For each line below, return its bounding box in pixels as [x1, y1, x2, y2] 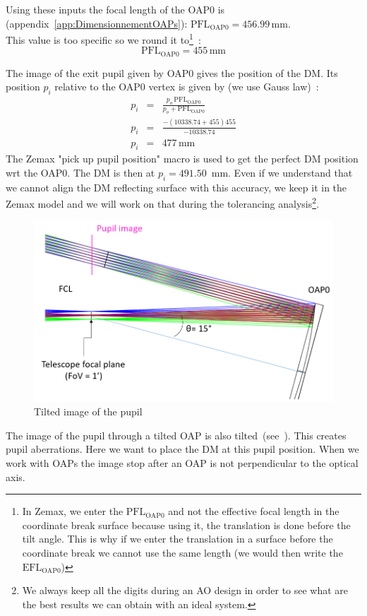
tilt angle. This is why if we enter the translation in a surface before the [22, 531, 333, 546]
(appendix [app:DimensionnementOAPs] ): [6, 16, 188, 30]
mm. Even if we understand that [211, 165, 353, 179]
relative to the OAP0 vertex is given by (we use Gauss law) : [54, 79, 319, 94]
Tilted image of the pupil [34, 404, 143, 419]
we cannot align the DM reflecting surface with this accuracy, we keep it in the [6, 179, 347, 194]
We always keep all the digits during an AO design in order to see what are [22, 583, 349, 598]
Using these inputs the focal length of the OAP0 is [6, 2, 225, 16]
